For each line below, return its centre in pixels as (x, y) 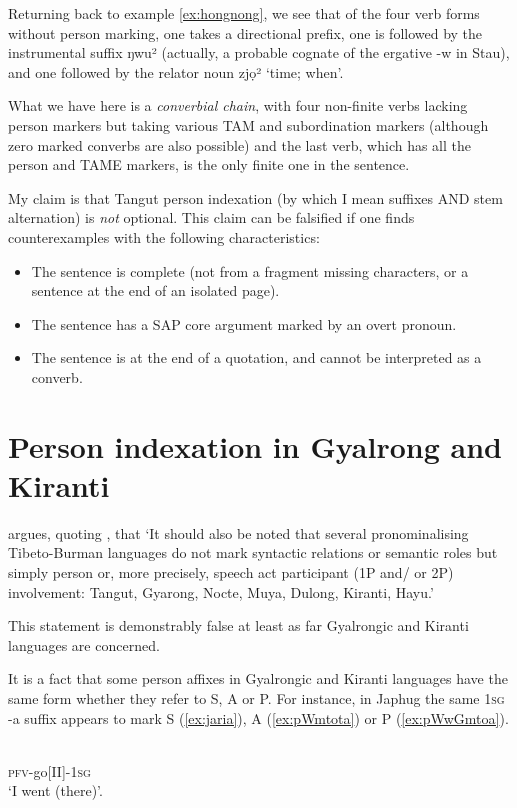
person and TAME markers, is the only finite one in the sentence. (209, 164)
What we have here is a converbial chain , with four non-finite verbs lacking (238, 105)
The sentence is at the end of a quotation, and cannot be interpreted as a (256, 357)
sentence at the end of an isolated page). (155, 290)
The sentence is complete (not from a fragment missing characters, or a (250, 270)
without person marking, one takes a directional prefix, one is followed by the (245, 32)
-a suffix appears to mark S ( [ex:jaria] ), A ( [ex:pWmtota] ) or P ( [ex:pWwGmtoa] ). (258, 717)
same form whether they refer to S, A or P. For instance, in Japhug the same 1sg (256, 697)
